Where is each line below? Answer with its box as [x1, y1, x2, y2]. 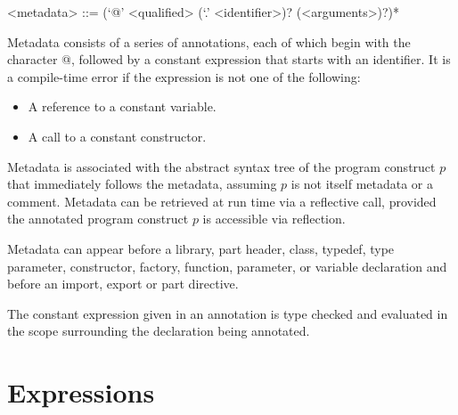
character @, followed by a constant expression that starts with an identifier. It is [7, 50, 451, 69]
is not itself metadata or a [290, 175, 433, 193]
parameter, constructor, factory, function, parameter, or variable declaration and [7, 256, 447, 275]
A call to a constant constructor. [28, 126, 207, 145]
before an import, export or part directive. [7, 274, 239, 293]
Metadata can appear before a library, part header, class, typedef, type [7, 239, 395, 257]
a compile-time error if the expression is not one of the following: [7, 67, 361, 85]
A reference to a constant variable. [28, 97, 217, 116]
